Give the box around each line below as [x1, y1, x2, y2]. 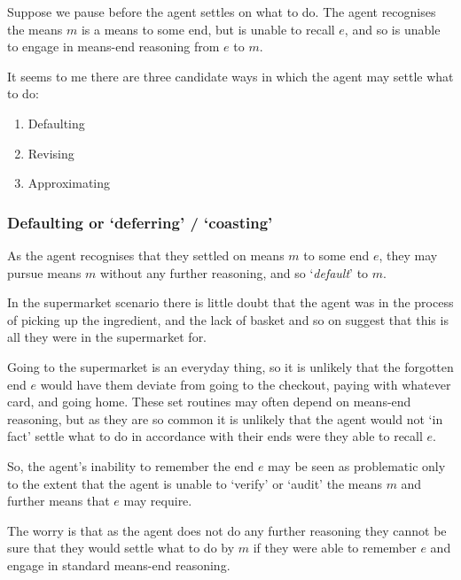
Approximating [27, 174, 111, 192]
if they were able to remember [253, 538, 417, 557]
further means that [7, 491, 110, 510]
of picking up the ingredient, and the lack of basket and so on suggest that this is [7, 310, 449, 329]
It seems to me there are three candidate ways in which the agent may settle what [7, 66, 454, 85]
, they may [379, 245, 438, 264]
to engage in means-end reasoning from [7, 37, 220, 56]
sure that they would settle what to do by [7, 538, 235, 557]
